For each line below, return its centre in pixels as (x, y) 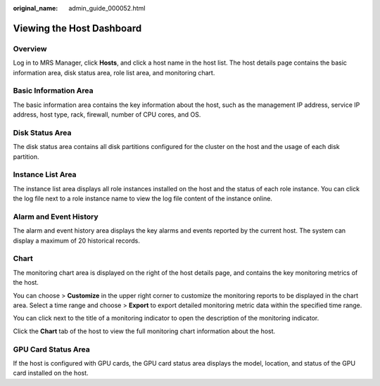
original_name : (36, 8)
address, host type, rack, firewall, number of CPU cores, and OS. (107, 115)
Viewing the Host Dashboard (77, 28)
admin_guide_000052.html (107, 8)
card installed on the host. (51, 373)
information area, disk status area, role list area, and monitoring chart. (114, 72)
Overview (30, 49)
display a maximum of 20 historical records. (76, 240)
